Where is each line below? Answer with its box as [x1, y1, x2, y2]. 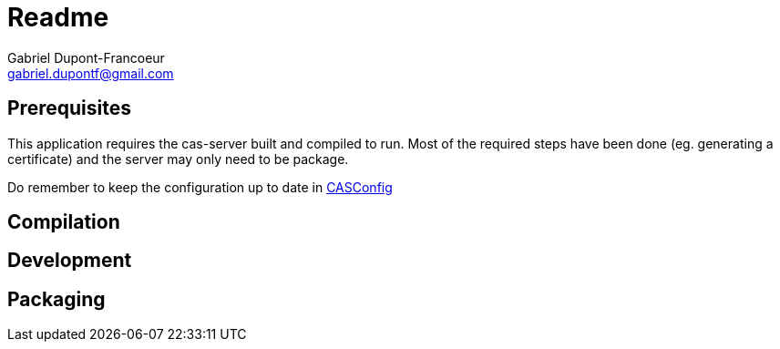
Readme [7, 2, 109, 33]
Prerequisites [7, 97, 131, 120]
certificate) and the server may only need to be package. [7, 150, 349, 167]
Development [7, 249, 132, 272]
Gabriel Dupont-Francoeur [7, 49, 165, 66]
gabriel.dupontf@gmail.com [7, 65, 174, 81]
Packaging [7, 287, 106, 311]
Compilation [7, 210, 120, 234]
